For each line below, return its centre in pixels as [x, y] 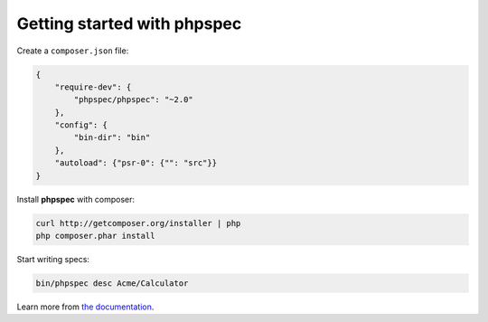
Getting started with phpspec [129, 24]
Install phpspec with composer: [76, 199]
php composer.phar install [95, 236]
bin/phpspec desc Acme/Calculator [112, 283]
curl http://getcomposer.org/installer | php [138, 223]
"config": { [81, 125]
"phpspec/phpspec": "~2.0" [133, 100]
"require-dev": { [93, 87]
